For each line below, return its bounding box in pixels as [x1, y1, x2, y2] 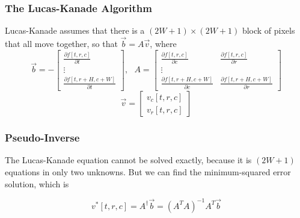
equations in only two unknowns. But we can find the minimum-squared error [5, 165, 291, 178]
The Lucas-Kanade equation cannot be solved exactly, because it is [5, 154, 252, 166]
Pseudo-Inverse [5, 130, 80, 145]
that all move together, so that [5, 37, 118, 50]
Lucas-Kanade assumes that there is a [5, 24, 145, 37]
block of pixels [242, 24, 295, 37]
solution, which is [5, 177, 69, 190]
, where [150, 37, 177, 50]
